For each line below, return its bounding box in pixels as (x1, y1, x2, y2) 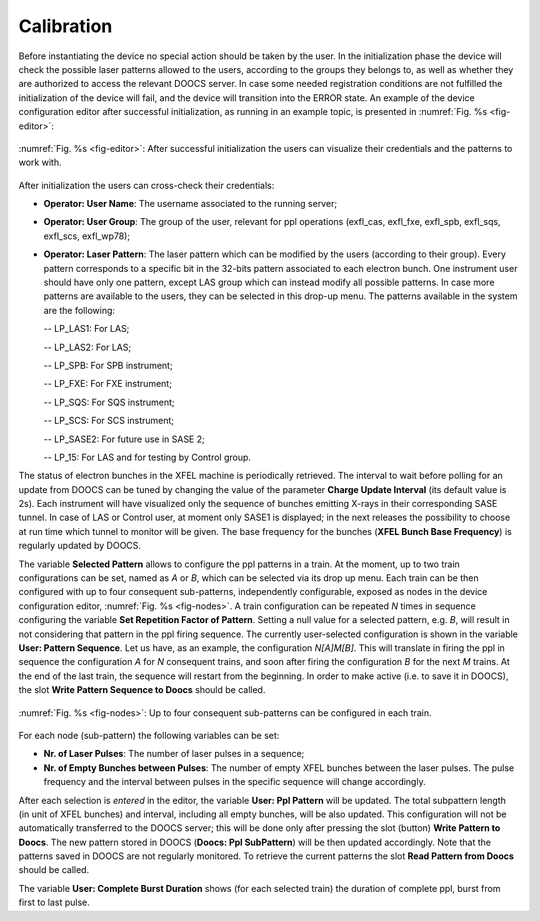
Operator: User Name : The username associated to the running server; (43, 198, 338, 210)
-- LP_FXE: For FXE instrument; (43, 378, 172, 390)
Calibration (18, 15, 113, 37)
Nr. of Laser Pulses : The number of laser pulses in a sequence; (43, 748, 305, 760)
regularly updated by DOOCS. (18, 540, 142, 552)
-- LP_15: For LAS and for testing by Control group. (43, 451, 252, 463)
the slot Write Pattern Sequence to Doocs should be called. (18, 684, 266, 696)
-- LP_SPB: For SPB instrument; (43, 359, 174, 371)
